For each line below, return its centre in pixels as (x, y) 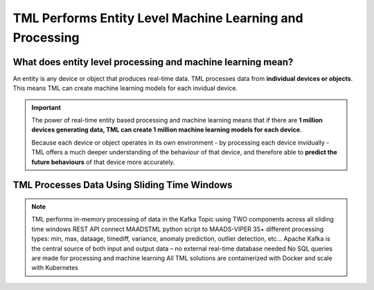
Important (46, 107)
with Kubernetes (55, 268)
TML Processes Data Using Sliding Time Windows (123, 185)
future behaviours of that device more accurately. (103, 162)
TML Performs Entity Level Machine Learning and (158, 18)
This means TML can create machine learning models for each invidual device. (125, 88)
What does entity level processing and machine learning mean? (153, 62)
